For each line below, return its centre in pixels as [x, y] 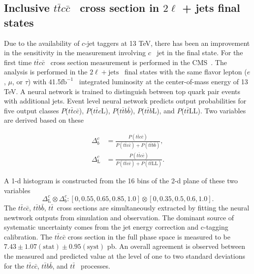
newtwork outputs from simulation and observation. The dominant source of [119, 217]
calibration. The [28, 236]
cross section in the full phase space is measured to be [149, 236]
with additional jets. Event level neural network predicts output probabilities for [125, 101]
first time [18, 62]
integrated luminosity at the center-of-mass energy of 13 [163, 81]
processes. [95, 265]
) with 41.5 [44, 81]
